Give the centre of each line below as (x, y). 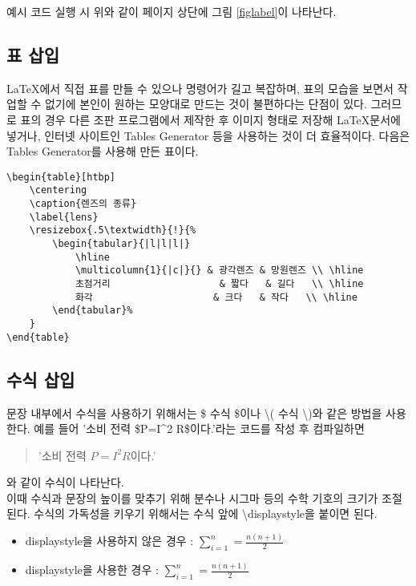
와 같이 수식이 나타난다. (65, 482)
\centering (58, 190)
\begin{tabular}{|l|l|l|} (121, 244)
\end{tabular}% (93, 311)
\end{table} (38, 337)
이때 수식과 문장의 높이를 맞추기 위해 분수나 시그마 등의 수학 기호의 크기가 (192, 497)
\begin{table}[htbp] (61, 177)
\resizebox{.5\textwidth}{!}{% (113, 230)
